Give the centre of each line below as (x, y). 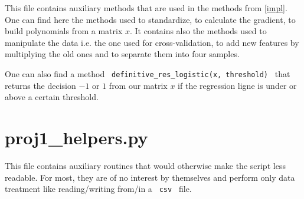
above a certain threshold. (52, 97)
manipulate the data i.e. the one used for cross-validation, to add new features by (152, 42)
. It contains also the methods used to (198, 31)
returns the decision (40, 85)
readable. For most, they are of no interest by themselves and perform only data (150, 177)
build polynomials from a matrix (64, 31)
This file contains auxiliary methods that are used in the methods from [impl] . (146, 8)
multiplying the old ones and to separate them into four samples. (122, 54)
